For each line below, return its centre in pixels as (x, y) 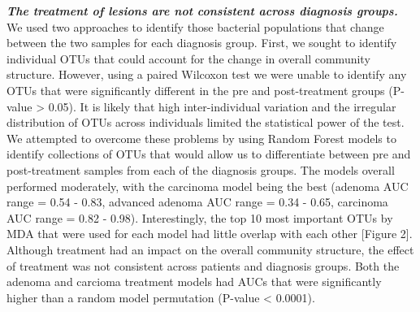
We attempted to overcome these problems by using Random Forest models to (201, 138)
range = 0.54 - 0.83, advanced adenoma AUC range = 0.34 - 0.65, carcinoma (197, 202)
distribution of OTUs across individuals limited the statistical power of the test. (206, 122)
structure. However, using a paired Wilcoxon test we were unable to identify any (207, 74)
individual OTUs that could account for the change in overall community (188, 58)
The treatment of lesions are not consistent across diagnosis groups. (202, 11)
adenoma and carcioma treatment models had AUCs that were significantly (194, 282)
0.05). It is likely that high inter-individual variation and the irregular (222, 106)
